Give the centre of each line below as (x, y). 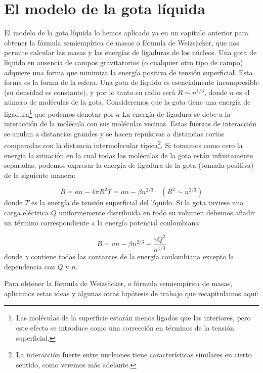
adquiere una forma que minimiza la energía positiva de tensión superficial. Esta (128, 72)
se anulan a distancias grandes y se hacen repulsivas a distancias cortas (114, 133)
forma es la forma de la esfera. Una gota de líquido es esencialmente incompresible (131, 82)
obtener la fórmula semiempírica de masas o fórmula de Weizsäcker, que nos (122, 42)
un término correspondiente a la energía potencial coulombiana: (103, 222)
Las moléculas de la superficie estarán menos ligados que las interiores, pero (133, 318)
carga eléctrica (26, 212)
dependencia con (30, 266)
